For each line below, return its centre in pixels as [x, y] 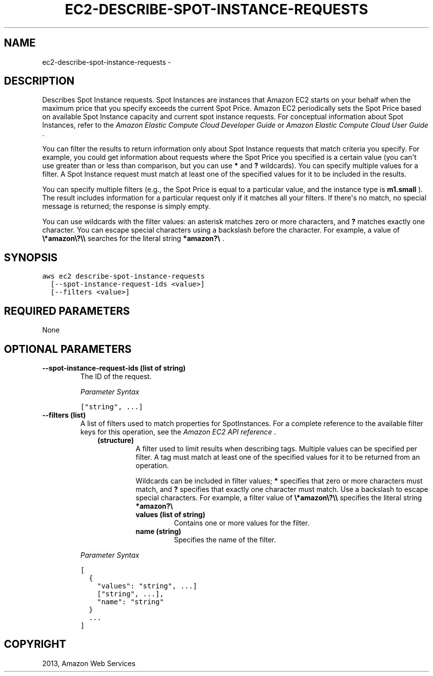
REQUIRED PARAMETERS [67, 311]
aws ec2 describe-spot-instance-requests [124, 276]
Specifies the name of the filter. [225, 539]
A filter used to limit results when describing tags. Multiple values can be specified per [276, 448]
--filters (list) [64, 415]
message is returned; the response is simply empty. [126, 206]
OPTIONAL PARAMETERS [68, 349]
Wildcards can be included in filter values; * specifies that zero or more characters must [279, 481]
